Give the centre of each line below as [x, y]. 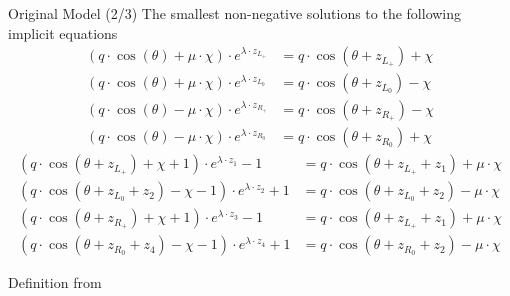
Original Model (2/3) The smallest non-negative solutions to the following [235, 13]
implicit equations [63, 32]
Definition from [55, 282]
